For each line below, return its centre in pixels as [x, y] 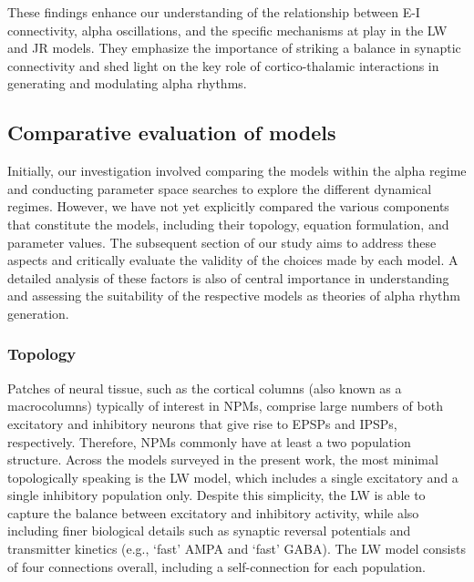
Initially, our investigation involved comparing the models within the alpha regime [237, 171]
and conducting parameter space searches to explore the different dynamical [220, 188]
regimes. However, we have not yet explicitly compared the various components [228, 206]
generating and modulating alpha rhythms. [127, 83]
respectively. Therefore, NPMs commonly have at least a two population [209, 441]
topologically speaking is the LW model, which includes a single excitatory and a [233, 477]
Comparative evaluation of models [172, 133]
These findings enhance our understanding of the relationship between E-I [214, 12]
